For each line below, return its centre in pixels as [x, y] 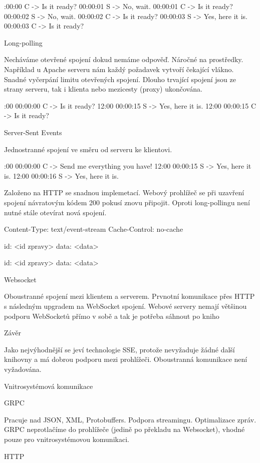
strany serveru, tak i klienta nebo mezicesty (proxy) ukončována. [103, 89]
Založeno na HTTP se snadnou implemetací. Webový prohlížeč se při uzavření [124, 192]
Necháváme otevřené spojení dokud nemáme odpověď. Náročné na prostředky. [124, 59]
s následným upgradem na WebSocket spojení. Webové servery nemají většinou [125, 306]
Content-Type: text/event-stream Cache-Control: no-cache [94, 229]
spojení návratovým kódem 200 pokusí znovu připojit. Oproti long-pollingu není [127, 202]
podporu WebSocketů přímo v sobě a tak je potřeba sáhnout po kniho [112, 316]
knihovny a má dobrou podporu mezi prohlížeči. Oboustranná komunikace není [126, 359]
